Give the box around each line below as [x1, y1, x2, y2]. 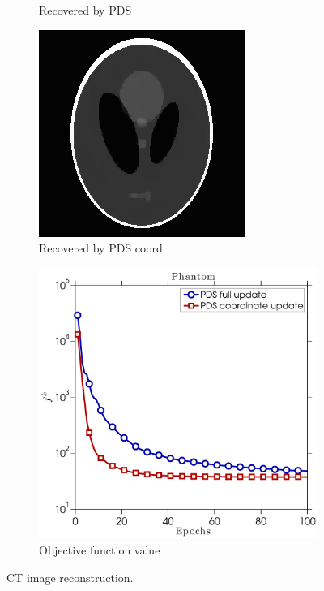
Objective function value [39, 541, 160, 558]
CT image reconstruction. [6, 568, 134, 585]
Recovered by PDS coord [39, 239, 163, 257]
